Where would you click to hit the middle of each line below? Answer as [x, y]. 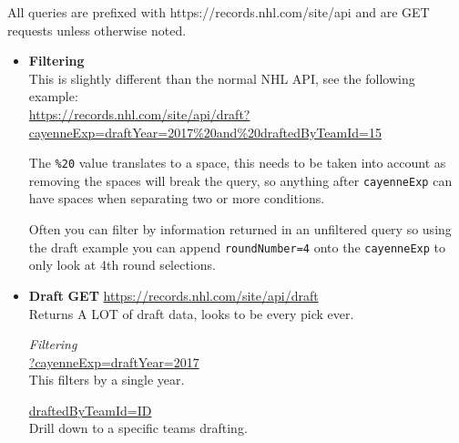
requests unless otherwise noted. [97, 30]
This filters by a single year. [107, 380]
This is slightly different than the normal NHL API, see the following [222, 78]
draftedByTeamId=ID [90, 410]
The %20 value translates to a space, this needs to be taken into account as [237, 163]
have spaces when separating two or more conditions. [177, 198]
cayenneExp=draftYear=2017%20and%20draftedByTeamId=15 [205, 132]
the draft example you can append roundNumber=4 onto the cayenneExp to [237, 247]
